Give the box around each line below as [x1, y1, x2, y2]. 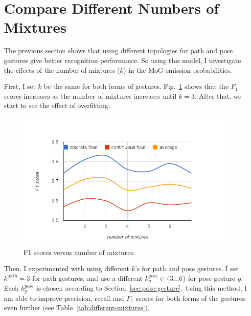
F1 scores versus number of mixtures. [23, 247, 135, 257]
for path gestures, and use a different [32, 273, 143, 283]
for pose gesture [188, 273, 235, 283]
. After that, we [194, 90, 242, 101]
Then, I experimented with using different [4, 263, 130, 274]
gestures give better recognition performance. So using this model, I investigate [4, 55, 241, 65]
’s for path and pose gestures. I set [135, 263, 239, 274]
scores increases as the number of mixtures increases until [4, 90, 177, 101]
